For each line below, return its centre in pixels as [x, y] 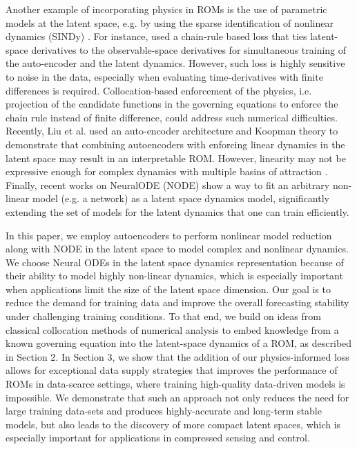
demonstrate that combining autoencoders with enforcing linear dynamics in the [175, 144]
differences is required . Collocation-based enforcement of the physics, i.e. [159, 90]
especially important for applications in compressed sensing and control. [158, 438]
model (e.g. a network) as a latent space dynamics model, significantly [181, 198]
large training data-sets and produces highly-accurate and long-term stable [164, 411]
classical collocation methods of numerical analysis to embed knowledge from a [172, 329]
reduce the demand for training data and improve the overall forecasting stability [177, 302]
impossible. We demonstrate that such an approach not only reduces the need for [177, 397]
